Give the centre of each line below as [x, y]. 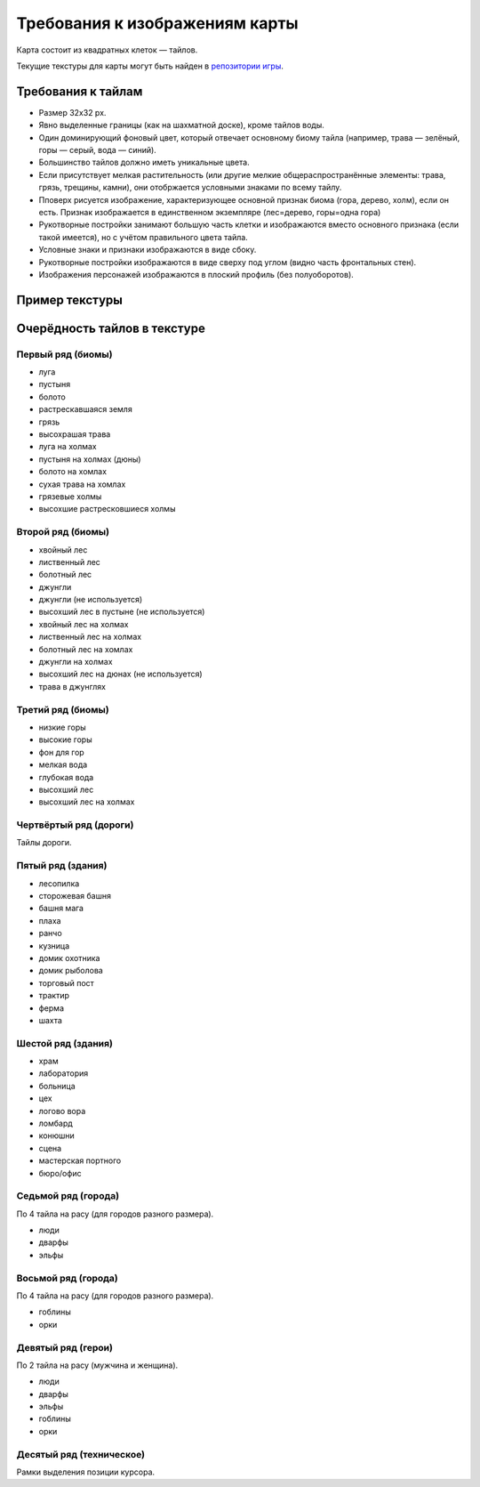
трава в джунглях [72, 686]
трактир [54, 996]
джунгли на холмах [76, 662]
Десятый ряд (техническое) [81, 1454]
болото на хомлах [72, 472]
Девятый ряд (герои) [64, 1347]
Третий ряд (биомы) [63, 709]
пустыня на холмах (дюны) [90, 459]
